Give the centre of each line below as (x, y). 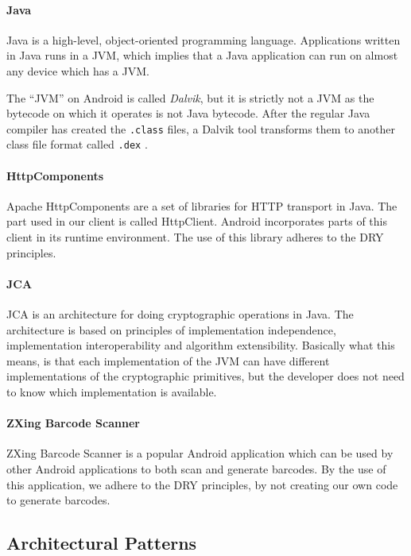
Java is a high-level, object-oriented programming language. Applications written (204, 39)
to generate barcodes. (58, 500)
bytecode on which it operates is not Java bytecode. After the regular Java (188, 113)
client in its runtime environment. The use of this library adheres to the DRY (195, 237)
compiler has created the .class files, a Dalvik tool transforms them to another (201, 128)
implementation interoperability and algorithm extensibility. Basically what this (201, 345)
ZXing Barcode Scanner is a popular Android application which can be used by (200, 453)
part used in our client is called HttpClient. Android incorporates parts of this (197, 221)
